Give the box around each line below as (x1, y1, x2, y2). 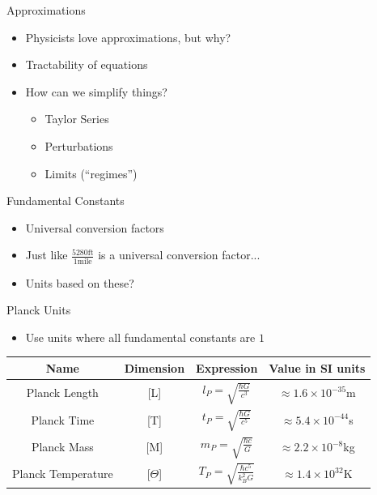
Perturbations (44, 137, 113, 154)
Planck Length (26, 384, 99, 401)
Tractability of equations (25, 56, 148, 73)
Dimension (124, 359, 185, 376)
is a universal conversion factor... (98, 246, 261, 263)
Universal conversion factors (25, 219, 164, 236)
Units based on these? (25, 274, 134, 291)
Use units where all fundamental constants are (25, 328, 256, 345)
